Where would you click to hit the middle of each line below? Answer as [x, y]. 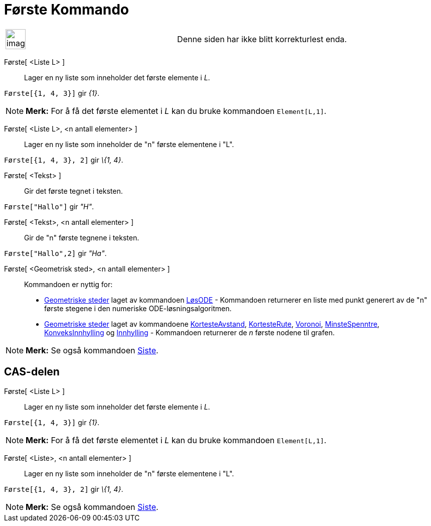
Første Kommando [66, 10]
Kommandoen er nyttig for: [68, 284]
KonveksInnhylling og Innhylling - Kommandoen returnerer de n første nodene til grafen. [189, 332]
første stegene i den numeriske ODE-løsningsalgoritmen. [138, 308]
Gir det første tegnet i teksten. [74, 191]
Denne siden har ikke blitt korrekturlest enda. [262, 39]
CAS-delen [32, 372]
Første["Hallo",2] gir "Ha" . [55, 253]
